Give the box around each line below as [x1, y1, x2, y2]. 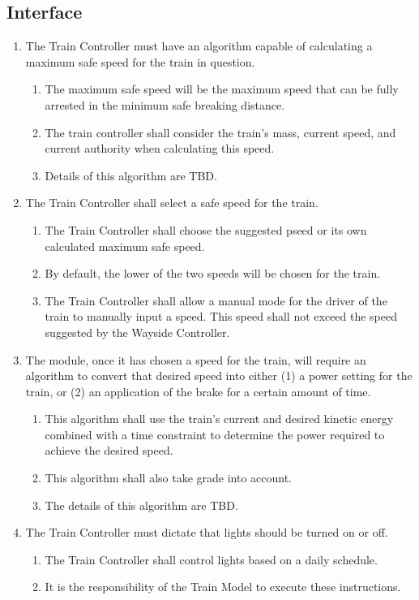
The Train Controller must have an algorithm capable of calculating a [25, 37, 373, 54]
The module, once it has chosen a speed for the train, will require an [25, 351, 366, 368]
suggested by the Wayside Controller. [45, 323, 230, 340]
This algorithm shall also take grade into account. [45, 469, 293, 486]
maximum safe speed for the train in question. [25, 53, 255, 70]
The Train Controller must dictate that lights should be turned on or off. [25, 524, 388, 541]
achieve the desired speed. [45, 442, 173, 459]
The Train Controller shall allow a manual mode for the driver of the [45, 291, 387, 309]
